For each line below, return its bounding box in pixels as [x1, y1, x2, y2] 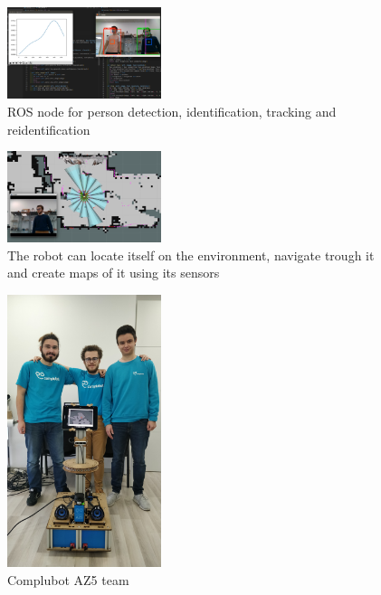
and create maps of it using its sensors [7, 263, 220, 282]
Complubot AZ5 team [7, 571, 129, 590]
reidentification [7, 119, 90, 138]
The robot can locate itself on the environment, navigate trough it [7, 245, 375, 264]
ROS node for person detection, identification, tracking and [7, 101, 337, 120]
